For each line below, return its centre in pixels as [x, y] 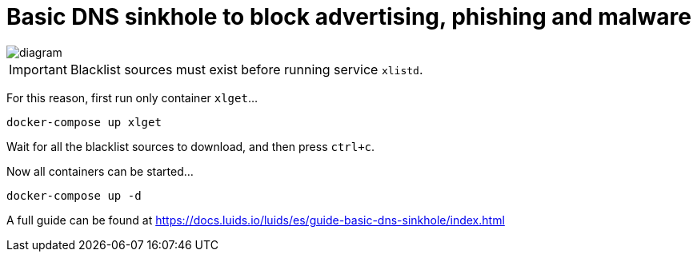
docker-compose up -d [74, 195]
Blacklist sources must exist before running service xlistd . [246, 69]
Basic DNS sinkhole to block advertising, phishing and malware [349, 17]
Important [38, 69]
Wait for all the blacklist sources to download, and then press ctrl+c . [191, 146]
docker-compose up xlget [84, 122]
